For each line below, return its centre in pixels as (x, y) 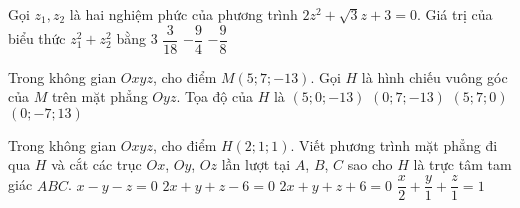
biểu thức (37, 38)
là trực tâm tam (462, 164)
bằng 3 (137, 38)
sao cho (370, 164)
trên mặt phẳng (99, 96)
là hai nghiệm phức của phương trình (183, 14)
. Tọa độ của (214, 96)
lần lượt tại (256, 164)
